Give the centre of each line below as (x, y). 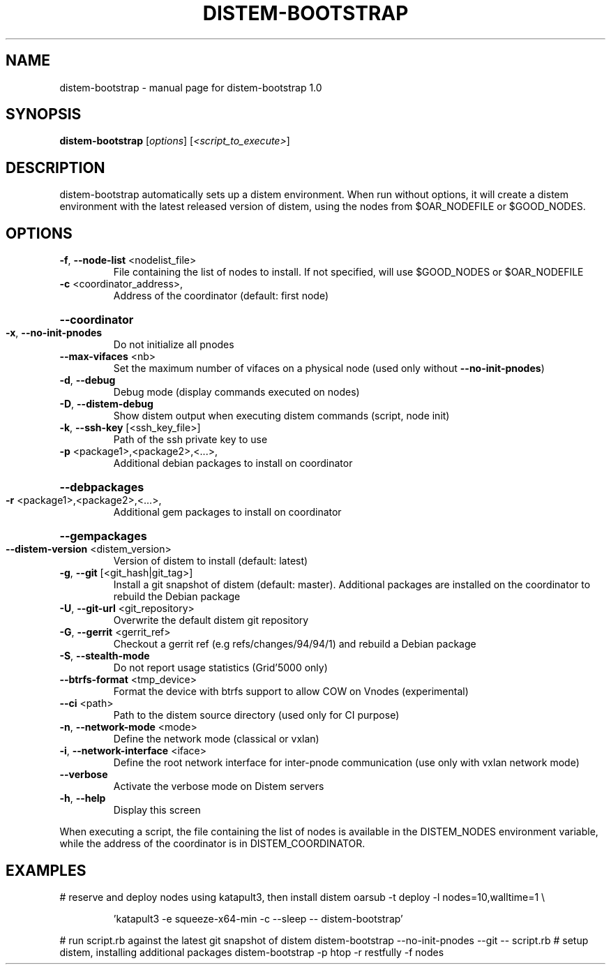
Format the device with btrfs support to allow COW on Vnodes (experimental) (291, 692)
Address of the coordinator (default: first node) (221, 296)
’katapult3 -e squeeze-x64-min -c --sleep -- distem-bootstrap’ (258, 918)
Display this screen (157, 810)
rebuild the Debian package (177, 597)
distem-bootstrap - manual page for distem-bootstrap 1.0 (191, 87)
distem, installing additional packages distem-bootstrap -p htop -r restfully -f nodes (252, 952)
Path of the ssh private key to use (190, 440)
